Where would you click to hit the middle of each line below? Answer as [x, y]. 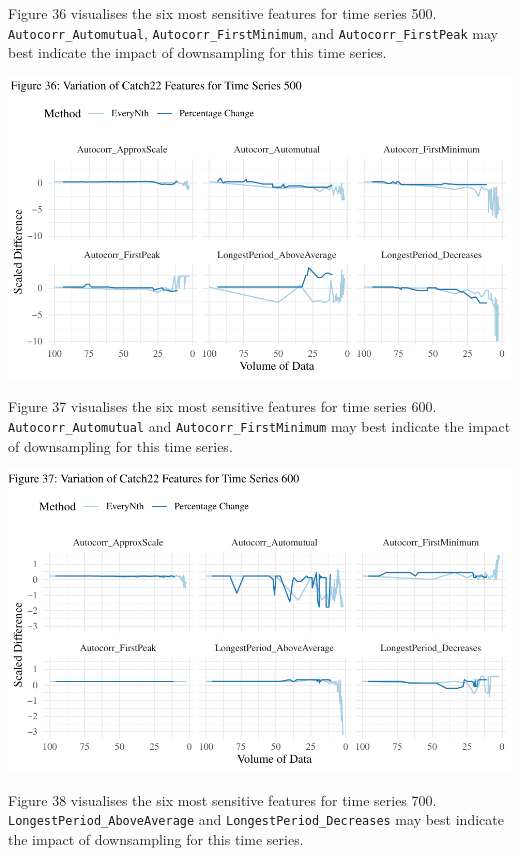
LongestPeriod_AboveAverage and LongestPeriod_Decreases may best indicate [256, 819]
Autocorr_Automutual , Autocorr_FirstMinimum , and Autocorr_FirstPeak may [253, 32]
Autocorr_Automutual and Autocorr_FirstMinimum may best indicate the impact [259, 425]
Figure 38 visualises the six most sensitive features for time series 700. [222, 799]
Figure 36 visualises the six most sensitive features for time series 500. [222, 13]
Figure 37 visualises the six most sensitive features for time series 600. [222, 406]
